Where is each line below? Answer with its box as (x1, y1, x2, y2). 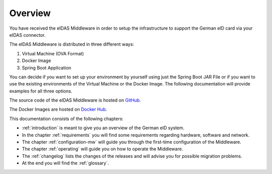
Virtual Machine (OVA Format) (22, 50, 84, 56)
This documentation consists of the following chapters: (9, 116, 123, 122)
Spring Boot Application (22, 64, 72, 70)
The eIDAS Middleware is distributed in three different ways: (9, 41, 134, 47)
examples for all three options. (9, 88, 73, 94)
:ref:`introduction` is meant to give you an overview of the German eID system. (22, 125, 185, 131)
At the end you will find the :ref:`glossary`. (22, 160, 109, 166)
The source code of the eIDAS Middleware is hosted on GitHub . (9, 97, 141, 103)
